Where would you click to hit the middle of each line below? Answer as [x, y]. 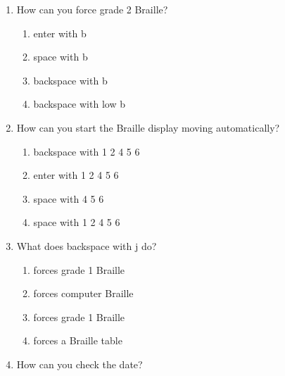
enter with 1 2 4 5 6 [76, 175]
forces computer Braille [83, 293]
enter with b [60, 33]
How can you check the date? [80, 364]
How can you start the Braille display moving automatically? [148, 127]
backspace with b [70, 80]
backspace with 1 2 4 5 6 [87, 151]
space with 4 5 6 [69, 198]
